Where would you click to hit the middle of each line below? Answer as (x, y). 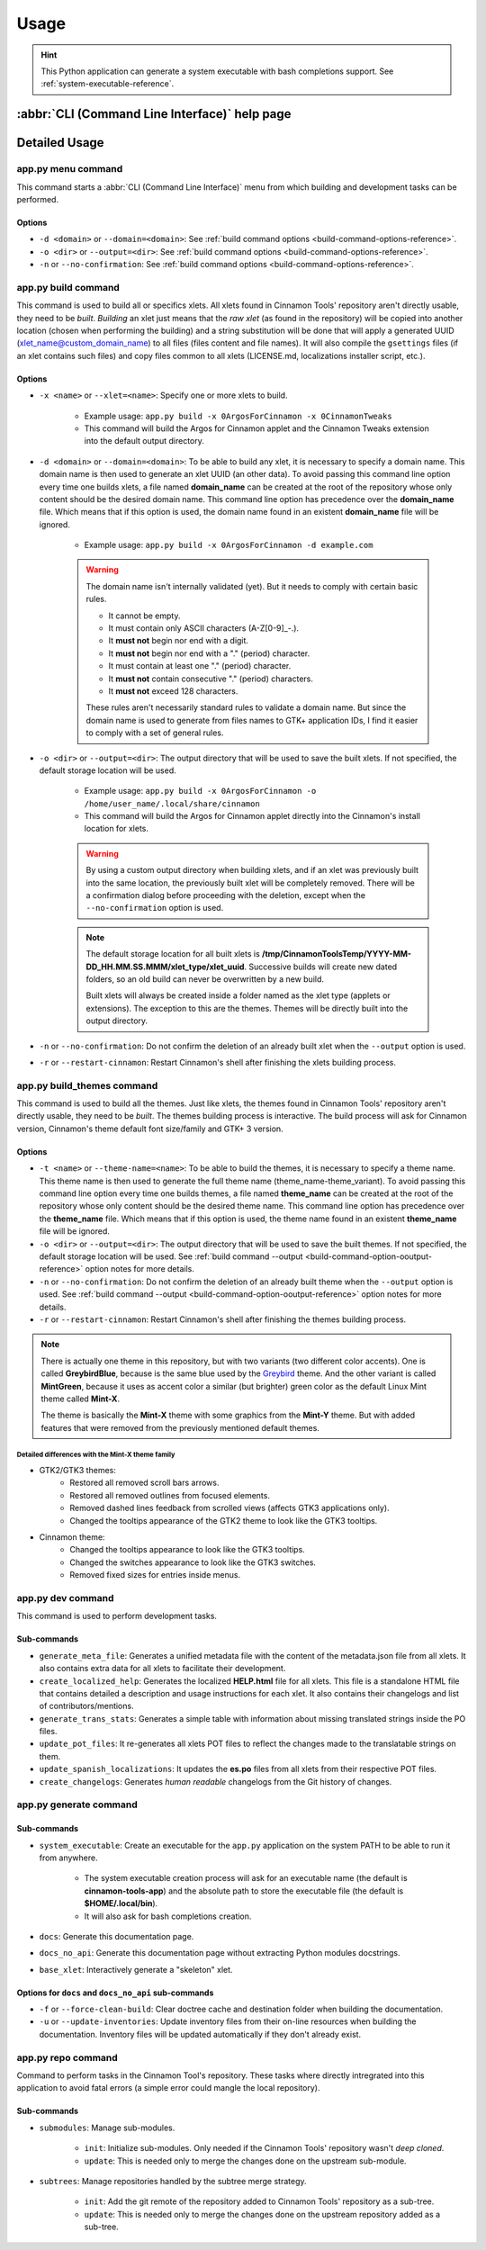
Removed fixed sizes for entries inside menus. (155, 1575)
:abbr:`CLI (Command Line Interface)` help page (154, 114)
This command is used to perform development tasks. (117, 1616)
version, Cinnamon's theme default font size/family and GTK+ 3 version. (150, 1129)
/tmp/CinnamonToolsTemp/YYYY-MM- (337, 954)
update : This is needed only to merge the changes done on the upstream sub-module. (245, 2161)
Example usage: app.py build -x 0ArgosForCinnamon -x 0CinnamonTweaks (238, 416)
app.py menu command (70, 169)
